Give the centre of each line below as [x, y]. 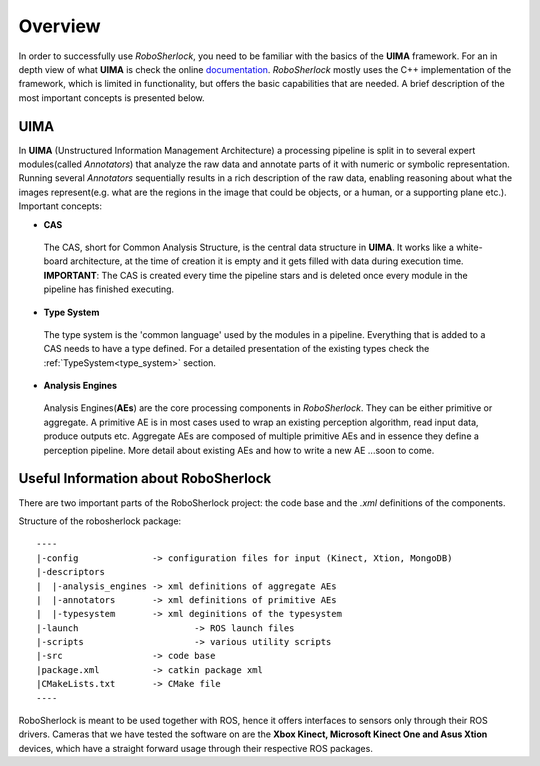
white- [469, 247]
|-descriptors [70, 572]
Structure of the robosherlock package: [100, 521]
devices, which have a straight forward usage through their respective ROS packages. [196, 748]
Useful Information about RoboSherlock [145, 478]
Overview [59, 26]
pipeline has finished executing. [109, 289]
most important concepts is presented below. [111, 97]
